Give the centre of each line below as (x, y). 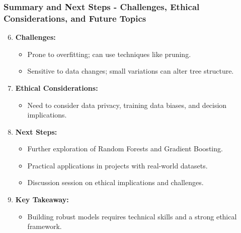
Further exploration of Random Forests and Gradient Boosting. (125, 149)
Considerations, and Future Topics (75, 18)
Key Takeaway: (42, 199)
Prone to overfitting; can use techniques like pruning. (109, 54)
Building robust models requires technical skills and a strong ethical (132, 216)
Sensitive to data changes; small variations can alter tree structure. (131, 71)
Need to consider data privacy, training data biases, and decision (127, 105)
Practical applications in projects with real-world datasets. (117, 165)
